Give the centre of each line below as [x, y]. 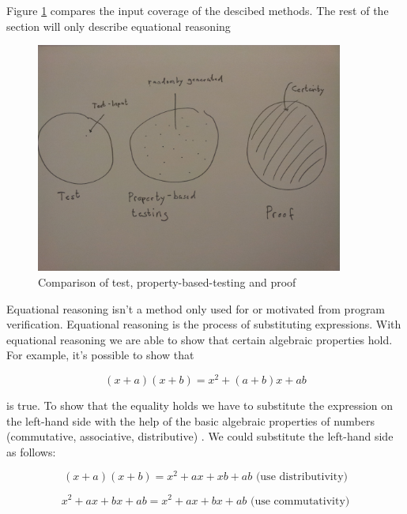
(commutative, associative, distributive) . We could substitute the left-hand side [200, 436]
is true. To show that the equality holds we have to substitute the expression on [200, 405]
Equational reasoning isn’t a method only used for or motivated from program [196, 308]
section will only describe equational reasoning [119, 26]
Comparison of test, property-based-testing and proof [167, 281]
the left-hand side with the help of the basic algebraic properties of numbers [190, 420]
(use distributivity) [301, 477]
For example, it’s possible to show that [100, 355]
